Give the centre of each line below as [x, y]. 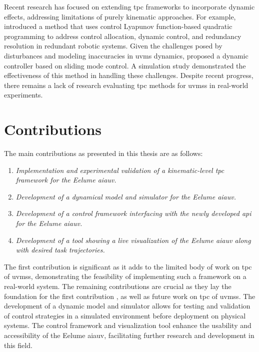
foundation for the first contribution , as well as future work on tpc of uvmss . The [130, 296]
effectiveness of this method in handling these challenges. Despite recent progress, [129, 75]
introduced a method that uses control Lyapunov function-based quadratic [118, 26]
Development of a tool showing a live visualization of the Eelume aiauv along [133, 240]
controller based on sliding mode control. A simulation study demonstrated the [125, 65]
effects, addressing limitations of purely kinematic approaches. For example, [120, 16]
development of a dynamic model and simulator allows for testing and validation [127, 306]
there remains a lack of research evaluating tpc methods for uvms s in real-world [126, 85]
